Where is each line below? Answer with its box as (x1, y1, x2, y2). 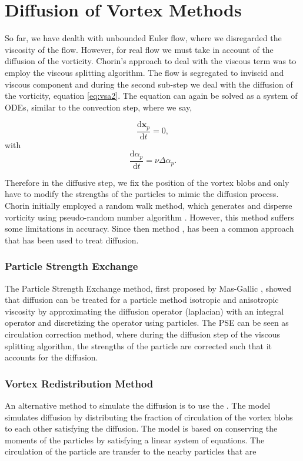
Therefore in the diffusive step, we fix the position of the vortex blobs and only (5, 176, 289, 188)
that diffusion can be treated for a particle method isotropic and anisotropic (5, 293, 279, 306)
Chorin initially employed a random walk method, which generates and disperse (5, 199, 292, 212)
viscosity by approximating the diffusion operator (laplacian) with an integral (5, 305, 284, 317)
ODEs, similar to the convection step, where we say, (5, 101, 192, 113)
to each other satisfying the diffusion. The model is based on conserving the (5, 422, 278, 435)
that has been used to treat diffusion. (5, 233, 139, 246)
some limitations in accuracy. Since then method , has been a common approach (5, 222, 294, 235)
